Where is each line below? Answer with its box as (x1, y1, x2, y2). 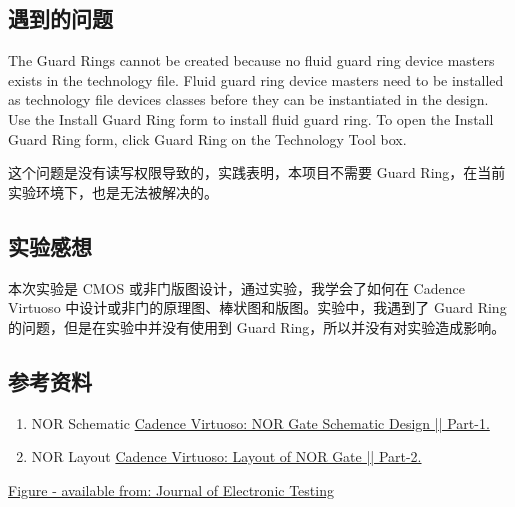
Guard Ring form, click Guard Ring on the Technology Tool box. (8, 128, 407, 149)
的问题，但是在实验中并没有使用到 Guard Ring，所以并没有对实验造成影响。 (8, 316, 506, 337)
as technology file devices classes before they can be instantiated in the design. (8, 89, 489, 110)
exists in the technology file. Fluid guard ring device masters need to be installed (8, 69, 504, 90)
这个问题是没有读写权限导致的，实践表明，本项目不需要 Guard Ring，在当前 (8, 162, 506, 183)
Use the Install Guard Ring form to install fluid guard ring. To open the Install (8, 108, 494, 129)
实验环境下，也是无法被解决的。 (8, 181, 218, 202)
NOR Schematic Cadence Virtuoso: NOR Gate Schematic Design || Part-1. (31, 412, 490, 433)
